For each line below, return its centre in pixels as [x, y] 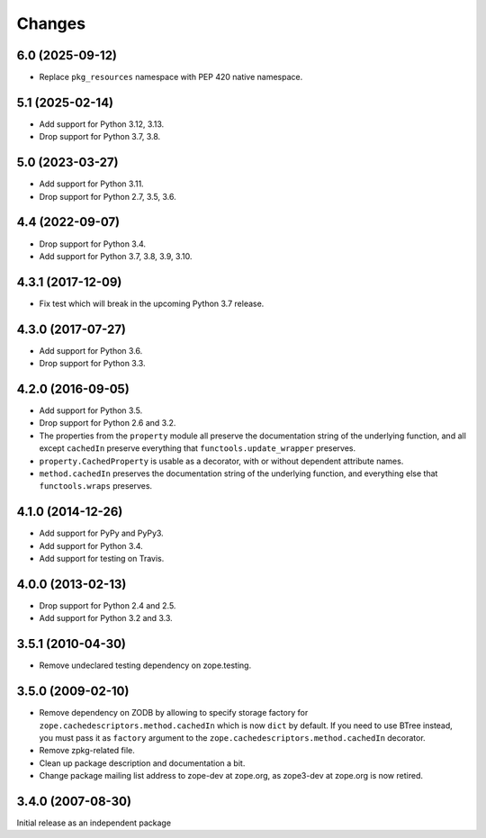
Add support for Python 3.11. [91, 184]
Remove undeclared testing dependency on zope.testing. [145, 665]
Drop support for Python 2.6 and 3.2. [108, 423]
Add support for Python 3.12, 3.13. [102, 124]
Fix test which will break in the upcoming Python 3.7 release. [152, 303]
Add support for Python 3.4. [91, 545]
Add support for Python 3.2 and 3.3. [106, 618]
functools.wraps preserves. [96, 486]
